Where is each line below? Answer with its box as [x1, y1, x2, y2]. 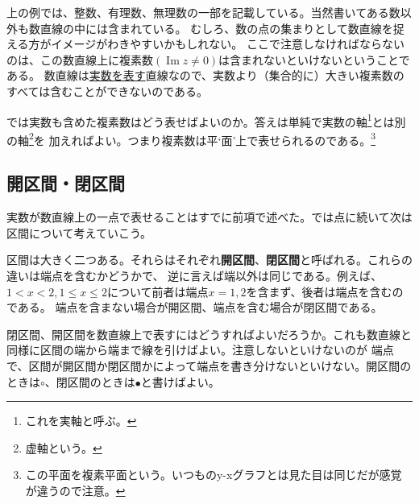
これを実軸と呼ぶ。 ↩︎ [25, 412, 137, 429]
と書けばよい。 [140, 373, 220, 390]
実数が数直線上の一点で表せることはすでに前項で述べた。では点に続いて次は [6, 209, 413, 225]
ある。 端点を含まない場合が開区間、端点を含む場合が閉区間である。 [17, 299, 383, 316]
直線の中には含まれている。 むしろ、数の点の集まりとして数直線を [39, 19, 393, 36]
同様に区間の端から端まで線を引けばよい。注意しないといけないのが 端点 [6, 341, 394, 358]
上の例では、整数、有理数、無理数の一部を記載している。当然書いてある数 [6, 4, 400, 20]
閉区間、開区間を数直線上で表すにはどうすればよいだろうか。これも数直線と [6, 325, 412, 342]
